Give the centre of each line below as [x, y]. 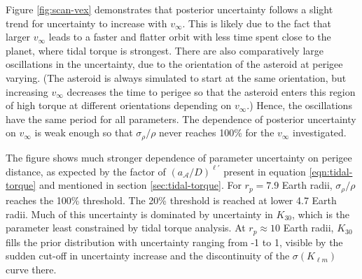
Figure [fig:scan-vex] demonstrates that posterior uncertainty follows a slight [169, 9]
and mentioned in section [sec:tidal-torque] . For [140, 185]
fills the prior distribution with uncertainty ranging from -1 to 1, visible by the [174, 242]
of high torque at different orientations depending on [119, 105]
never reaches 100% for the [217, 133]
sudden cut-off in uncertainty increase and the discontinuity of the [148, 256]
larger [18, 37]
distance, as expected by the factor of [86, 171]
